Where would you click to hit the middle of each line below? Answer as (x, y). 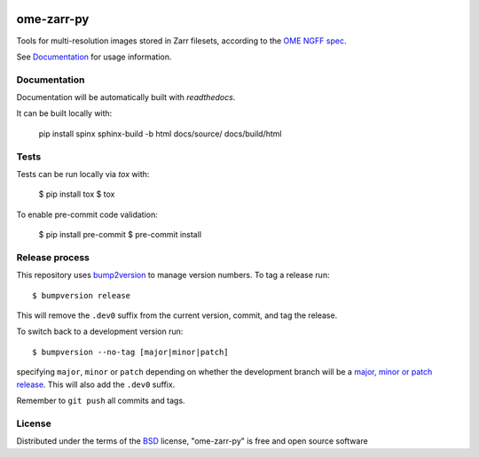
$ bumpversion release (82, 295)
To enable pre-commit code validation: (87, 214)
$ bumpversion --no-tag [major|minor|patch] (131, 352)
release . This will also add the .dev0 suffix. (96, 384)
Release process (53, 257)
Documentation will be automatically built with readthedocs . (126, 97)
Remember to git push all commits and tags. (101, 401)
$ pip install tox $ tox (77, 194)
